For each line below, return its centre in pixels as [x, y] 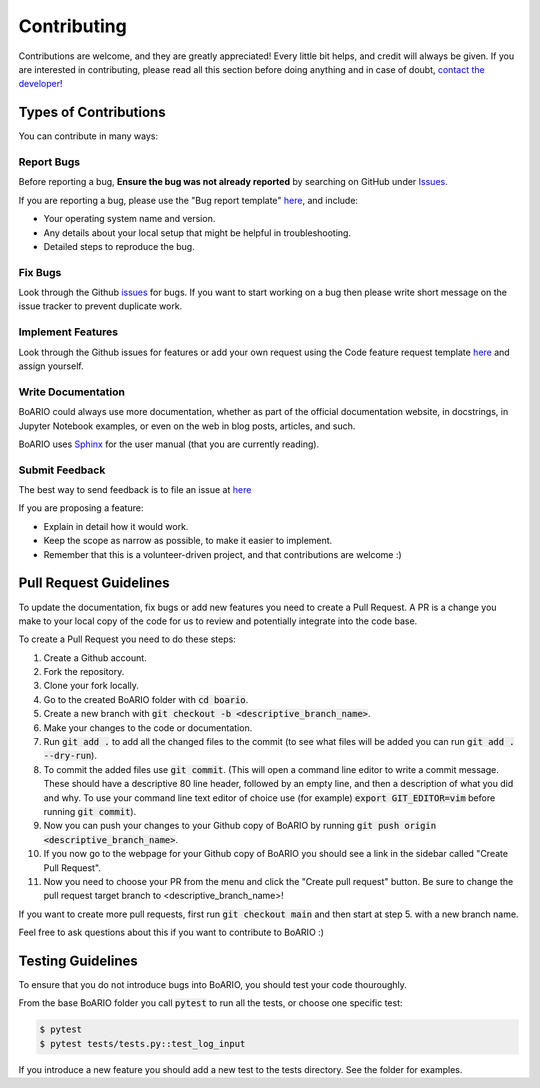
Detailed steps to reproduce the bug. [119, 246]
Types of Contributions [92, 112]
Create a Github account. [95, 657]
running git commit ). [90, 811]
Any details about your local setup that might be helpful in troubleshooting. [197, 232]
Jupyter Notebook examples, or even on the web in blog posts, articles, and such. [187, 426]
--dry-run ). [70, 756]
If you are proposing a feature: [81, 508]
